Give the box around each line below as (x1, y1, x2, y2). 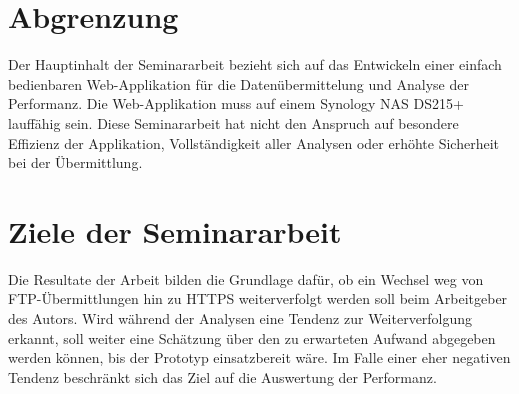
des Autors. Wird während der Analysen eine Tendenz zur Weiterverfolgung (8, 308, 473, 328)
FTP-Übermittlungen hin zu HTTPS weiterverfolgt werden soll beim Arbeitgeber (8, 288, 508, 309)
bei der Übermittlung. (8, 152, 143, 173)
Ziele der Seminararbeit (8, 210, 342, 251)
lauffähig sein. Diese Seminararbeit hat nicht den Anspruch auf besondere (8, 112, 459, 133)
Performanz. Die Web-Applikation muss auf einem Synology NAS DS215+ (8, 93, 464, 114)
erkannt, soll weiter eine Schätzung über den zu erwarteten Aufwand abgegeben (8, 327, 496, 348)
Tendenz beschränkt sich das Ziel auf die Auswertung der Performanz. (8, 366, 437, 387)
